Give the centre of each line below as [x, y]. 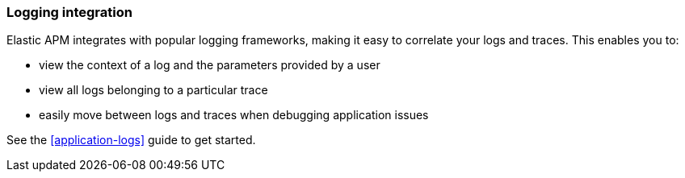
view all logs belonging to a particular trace [153, 90]
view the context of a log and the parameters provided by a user [210, 65]
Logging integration [69, 12]
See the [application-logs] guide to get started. [131, 140]
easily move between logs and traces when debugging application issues [234, 115]
